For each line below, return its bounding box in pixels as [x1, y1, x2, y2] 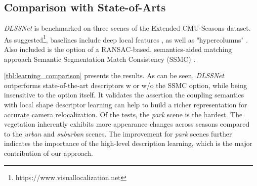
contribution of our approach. [4, 147, 93, 158]
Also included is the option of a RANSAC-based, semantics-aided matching [4, 44, 232, 54]
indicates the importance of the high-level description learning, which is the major [4, 138, 253, 148]
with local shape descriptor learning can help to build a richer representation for [4, 99, 247, 110]
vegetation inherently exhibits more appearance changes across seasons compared [4, 119, 250, 129]
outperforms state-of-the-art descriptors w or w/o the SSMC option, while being [4, 80, 247, 90]
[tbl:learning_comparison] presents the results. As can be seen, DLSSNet [4, 70, 224, 81]
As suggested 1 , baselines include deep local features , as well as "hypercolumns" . [4, 33, 248, 45]
